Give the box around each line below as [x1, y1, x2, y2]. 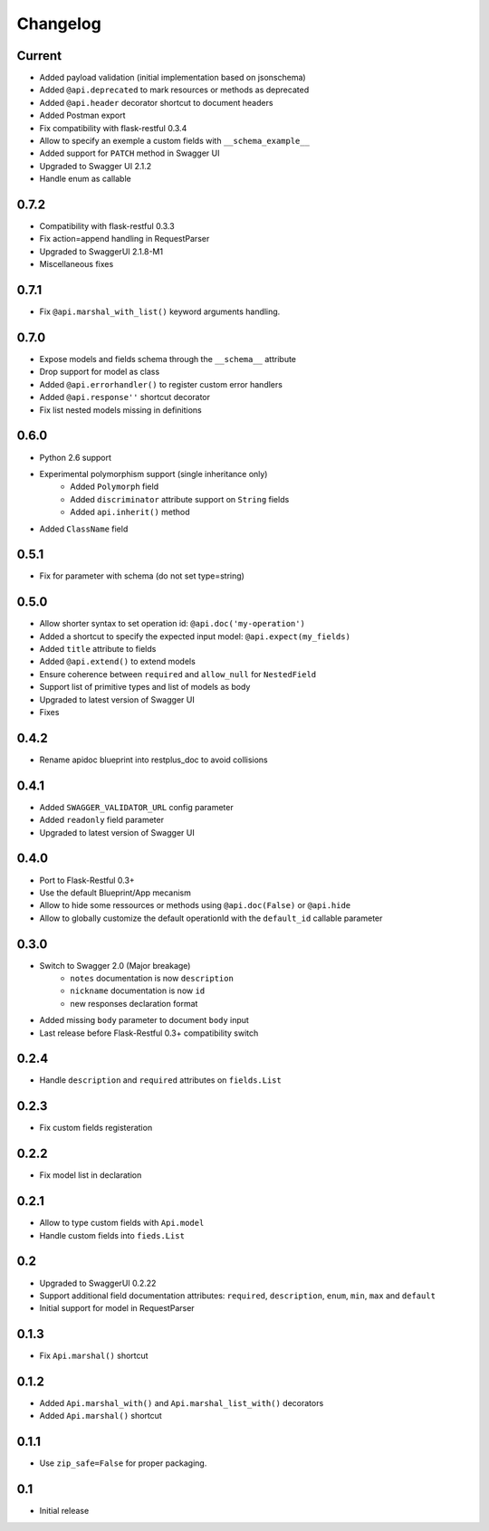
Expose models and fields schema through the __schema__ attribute [39, 354, 297, 365]
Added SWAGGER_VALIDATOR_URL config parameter [39, 801, 235, 812]
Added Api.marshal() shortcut [39, 1411, 162, 1421]
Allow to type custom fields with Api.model [39, 1218, 205, 1229]
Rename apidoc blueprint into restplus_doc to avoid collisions [39, 754, 268, 765]
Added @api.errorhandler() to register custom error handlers [39, 378, 283, 389]
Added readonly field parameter [39, 815, 165, 826]
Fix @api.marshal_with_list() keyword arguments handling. [39, 306, 281, 317]
